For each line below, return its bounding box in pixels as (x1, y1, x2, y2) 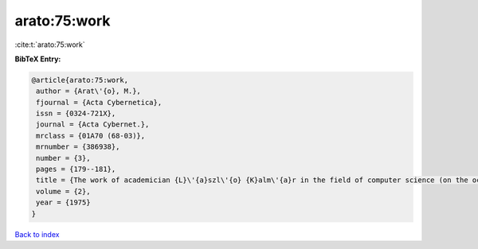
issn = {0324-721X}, (36, 109, 116, 119)
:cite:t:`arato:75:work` (14, 40, 85, 49)
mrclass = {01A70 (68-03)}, (36, 131, 146, 140)
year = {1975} (36, 198, 91, 207)
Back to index (14, 229, 60, 239)
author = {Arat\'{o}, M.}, (36, 87, 141, 95)
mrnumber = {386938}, (36, 142, 120, 151)
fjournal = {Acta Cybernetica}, (36, 98, 163, 107)
